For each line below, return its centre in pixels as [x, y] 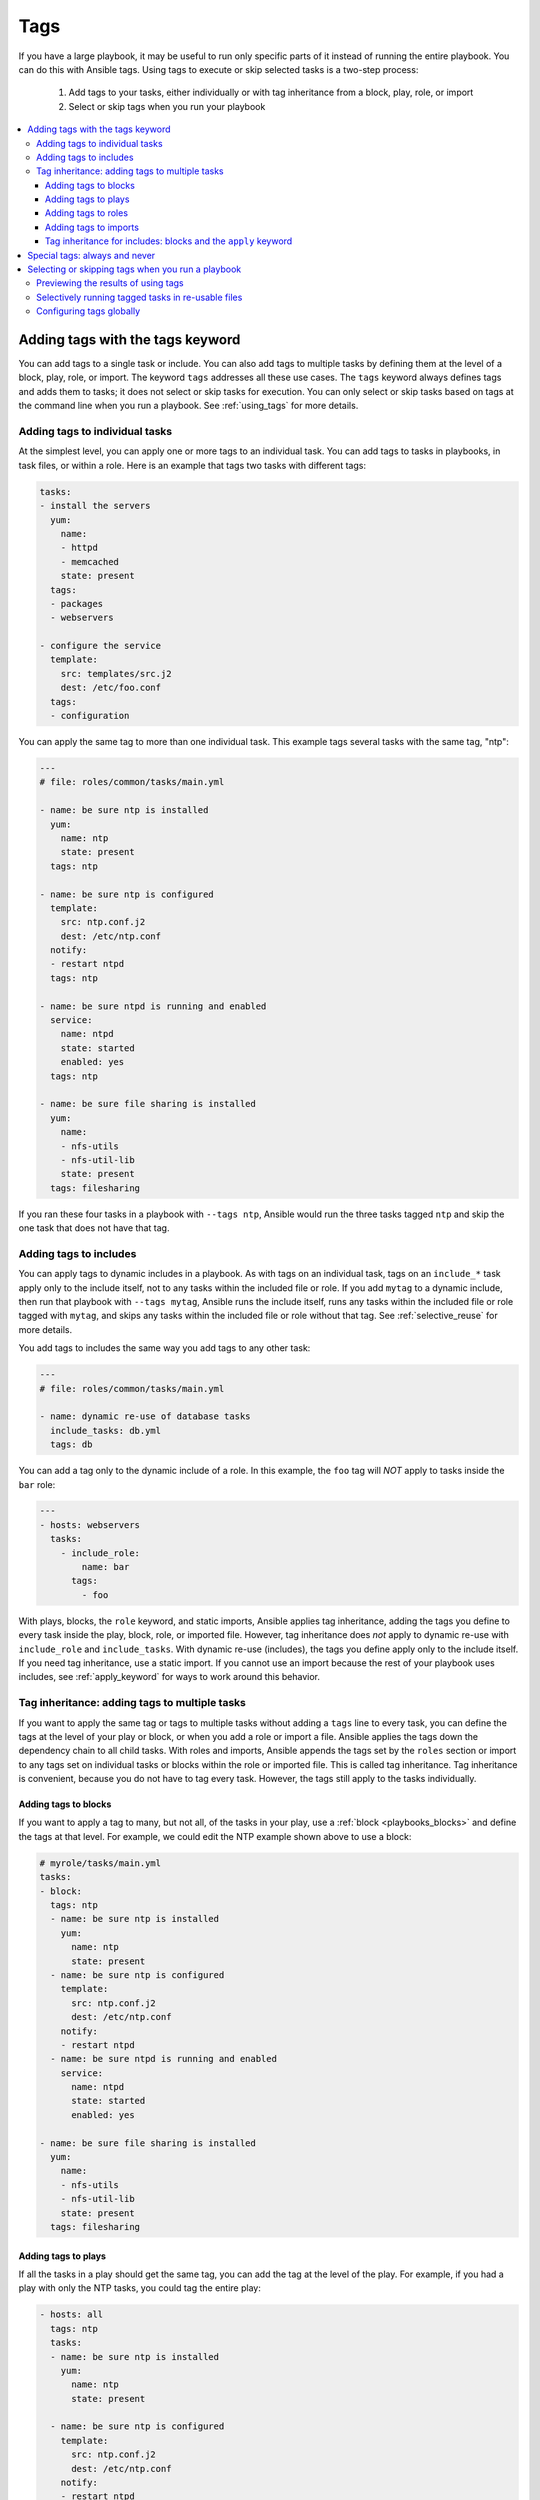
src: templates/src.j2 [116, 673]
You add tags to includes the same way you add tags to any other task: [164, 1348]
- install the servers [95, 506]
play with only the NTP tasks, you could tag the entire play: [140, 2288]
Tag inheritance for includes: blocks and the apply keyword [169, 241]
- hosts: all [71, 2314]
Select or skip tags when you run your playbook [167, 106]
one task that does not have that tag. [94, 1228]
